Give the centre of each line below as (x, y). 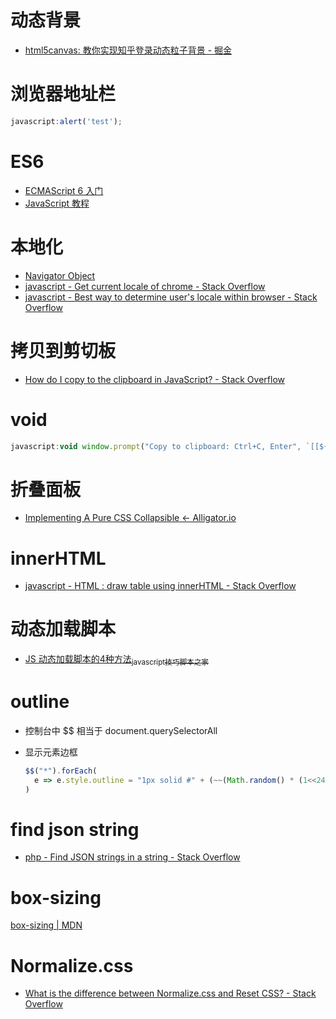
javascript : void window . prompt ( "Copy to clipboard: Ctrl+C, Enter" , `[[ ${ (169, 446)
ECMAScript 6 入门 (64, 190)
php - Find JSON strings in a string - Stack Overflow (132, 857)
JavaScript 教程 (57, 203)
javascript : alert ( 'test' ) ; (66, 121)
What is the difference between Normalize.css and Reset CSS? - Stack (170, 993)
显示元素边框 (51, 752)
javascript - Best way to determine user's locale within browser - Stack (171, 297)
